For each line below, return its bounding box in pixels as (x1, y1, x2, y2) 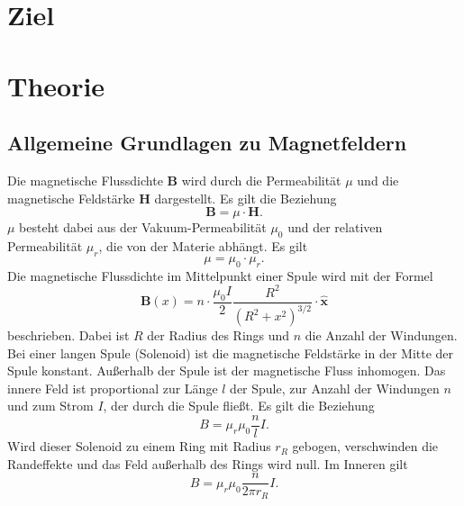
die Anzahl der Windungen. (305, 326, 458, 345)
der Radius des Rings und (147, 326, 290, 345)
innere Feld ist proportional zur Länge (7, 378, 218, 397)
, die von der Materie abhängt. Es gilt (98, 236, 308, 255)
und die (357, 170, 399, 189)
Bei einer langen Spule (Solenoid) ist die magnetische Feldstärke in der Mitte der (7, 343, 454, 362)
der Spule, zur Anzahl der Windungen (230, 378, 440, 397)
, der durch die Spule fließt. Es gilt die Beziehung (103, 396, 375, 415)
